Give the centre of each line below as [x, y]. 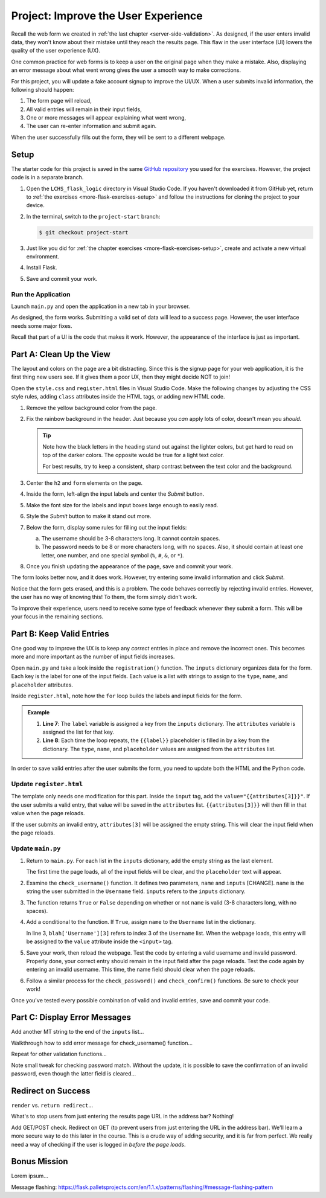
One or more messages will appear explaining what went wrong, [106, 118]
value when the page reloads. [48, 813]
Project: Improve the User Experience [107, 16]
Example [39, 713]
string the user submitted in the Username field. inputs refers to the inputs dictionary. [136, 891]
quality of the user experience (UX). [56, 51]
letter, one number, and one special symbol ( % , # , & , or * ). [113, 555]
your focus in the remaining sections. [57, 617]
